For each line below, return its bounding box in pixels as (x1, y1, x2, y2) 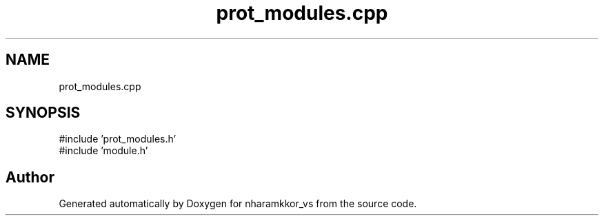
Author (6, 168, 54, 186)
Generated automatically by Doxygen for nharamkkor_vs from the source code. (59, 198, 417, 210)
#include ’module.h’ (59, 145, 148, 157)
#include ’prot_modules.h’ (59, 133, 177, 145)
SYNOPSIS (6, 104, 81, 122)
